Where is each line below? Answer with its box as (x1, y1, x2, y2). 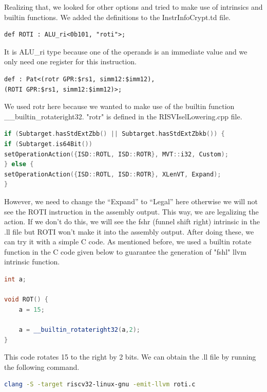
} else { (4, 161, 34, 168)
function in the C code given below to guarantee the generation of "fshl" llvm (4, 246, 246, 257)
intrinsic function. (4, 256, 60, 267)
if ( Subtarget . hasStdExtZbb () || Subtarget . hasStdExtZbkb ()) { (4, 130, 225, 138)
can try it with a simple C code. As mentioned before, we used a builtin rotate (4, 236, 252, 247)
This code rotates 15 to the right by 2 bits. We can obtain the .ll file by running (4, 351, 256, 362)
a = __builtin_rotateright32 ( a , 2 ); (18, 326, 140, 334)
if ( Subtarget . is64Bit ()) (4, 140, 92, 148)
